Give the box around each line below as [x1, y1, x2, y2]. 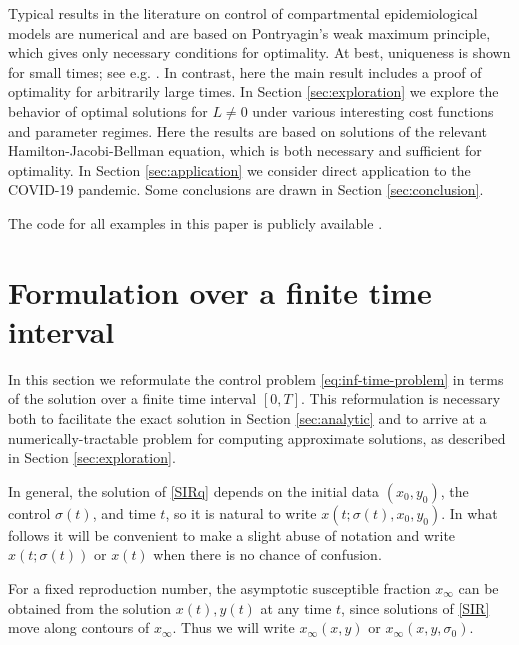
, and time [92, 502, 156, 523]
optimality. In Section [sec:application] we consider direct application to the [8, 159, 471, 180]
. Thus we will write [172, 617, 295, 638]
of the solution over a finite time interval [8, 388, 257, 409]
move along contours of [8, 617, 150, 638]
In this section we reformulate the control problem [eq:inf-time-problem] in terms [8, 368, 504, 389]
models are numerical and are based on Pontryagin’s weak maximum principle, [8, 22, 491, 43]
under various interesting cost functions [252, 100, 494, 121]
